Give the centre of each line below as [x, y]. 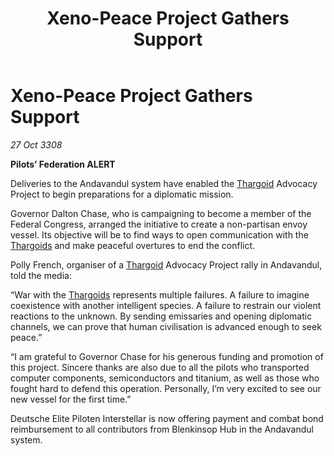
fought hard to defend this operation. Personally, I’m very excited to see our [166, 388]
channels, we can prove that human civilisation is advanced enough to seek [166, 326]
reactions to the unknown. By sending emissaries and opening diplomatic [161, 316]
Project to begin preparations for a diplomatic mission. [122, 194]
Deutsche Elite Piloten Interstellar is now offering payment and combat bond [167, 418]
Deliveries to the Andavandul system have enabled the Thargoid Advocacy [164, 183]
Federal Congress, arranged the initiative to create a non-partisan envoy [159, 224]
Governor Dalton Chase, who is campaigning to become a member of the [161, 213]
